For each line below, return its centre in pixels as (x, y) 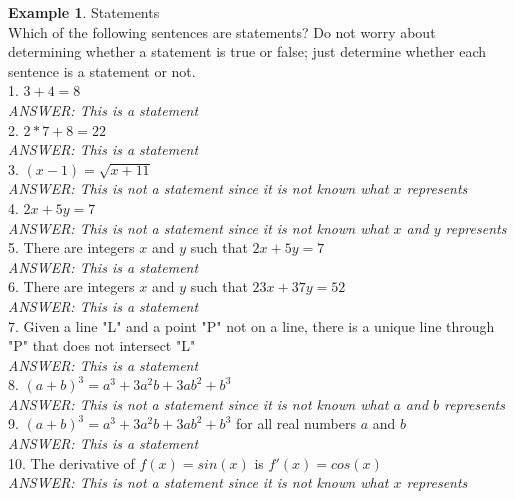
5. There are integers (71, 247)
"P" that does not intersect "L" (102, 345)
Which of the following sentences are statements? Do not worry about (222, 31)
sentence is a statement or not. (102, 70)
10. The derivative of (71, 462)
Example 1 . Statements (84, 12)
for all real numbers (295, 423)
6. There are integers (71, 286)
